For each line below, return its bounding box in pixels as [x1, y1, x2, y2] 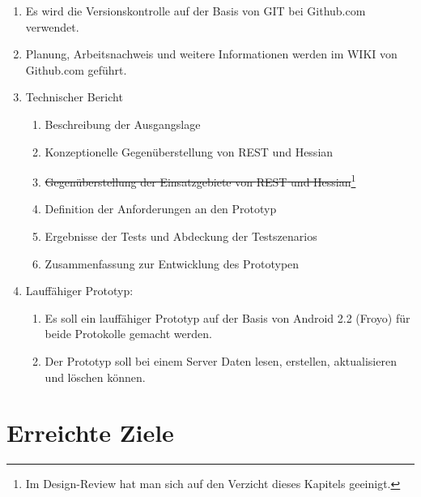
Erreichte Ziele [6, 416, 174, 449]
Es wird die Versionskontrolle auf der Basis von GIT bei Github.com [25, 2, 366, 19]
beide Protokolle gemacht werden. [45, 325, 212, 342]
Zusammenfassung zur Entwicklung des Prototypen [45, 255, 300, 272]
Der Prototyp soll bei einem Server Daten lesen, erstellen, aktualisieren [45, 352, 397, 369]
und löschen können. [45, 368, 146, 385]
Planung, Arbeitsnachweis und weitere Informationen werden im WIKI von [25, 45, 398, 62]
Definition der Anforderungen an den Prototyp [45, 200, 277, 217]
